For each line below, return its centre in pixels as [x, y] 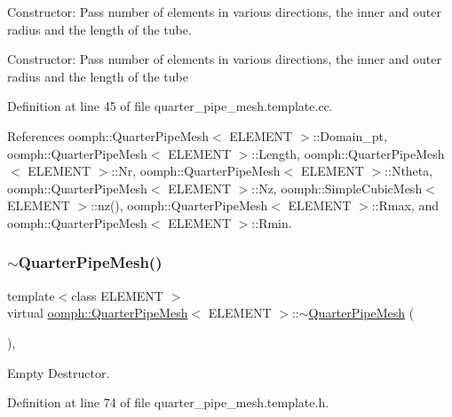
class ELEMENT [117, 295]
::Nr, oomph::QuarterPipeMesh [196, 171]
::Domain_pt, [350, 135]
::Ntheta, [409, 171]
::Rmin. [272, 222]
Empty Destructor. [59, 372]
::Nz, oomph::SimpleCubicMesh [337, 188]
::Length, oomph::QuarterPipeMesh [348, 153]
